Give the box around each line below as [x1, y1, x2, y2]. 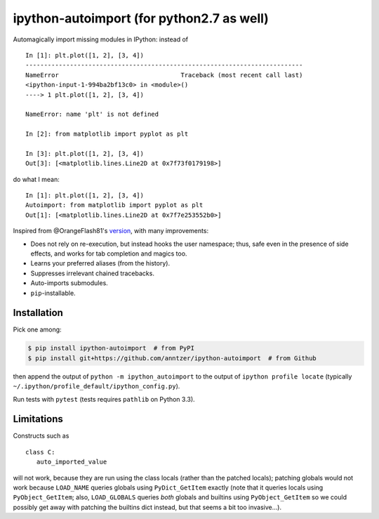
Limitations [13, 413, 63, 425]
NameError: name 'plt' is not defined [25, 110, 159, 119]
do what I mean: [13, 175, 60, 183]
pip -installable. [30, 289, 77, 297]
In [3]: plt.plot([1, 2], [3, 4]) [25, 150, 144, 157]
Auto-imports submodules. [30, 279, 108, 287]
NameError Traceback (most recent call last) [25, 71, 303, 79]
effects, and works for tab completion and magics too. [30, 249, 187, 258]
